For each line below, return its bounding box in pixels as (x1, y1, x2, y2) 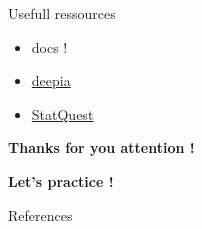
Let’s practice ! (8, 170, 114, 191)
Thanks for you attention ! (8, 137, 195, 158)
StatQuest (31, 103, 94, 124)
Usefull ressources (8, 3, 116, 23)
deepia (31, 70, 71, 91)
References (8, 204, 73, 225)
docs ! (31, 36, 68, 57)
